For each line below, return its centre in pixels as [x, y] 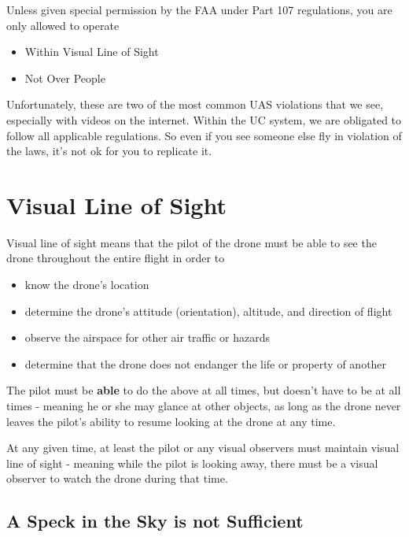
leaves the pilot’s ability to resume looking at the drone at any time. [171, 421]
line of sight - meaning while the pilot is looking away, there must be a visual [192, 463]
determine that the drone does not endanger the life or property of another [206, 363]
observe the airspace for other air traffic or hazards [147, 337]
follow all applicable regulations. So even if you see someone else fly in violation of [204, 135]
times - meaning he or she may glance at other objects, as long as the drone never [204, 406]
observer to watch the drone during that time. [117, 478]
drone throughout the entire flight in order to [116, 258]
